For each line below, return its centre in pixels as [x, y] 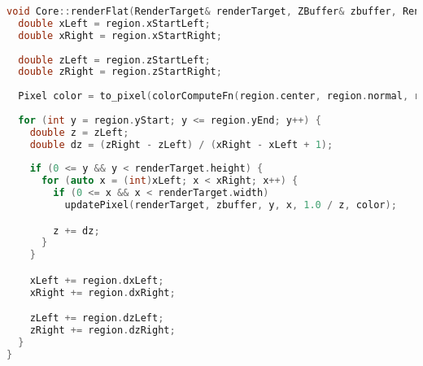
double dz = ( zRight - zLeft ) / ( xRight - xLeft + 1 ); [181, 144]
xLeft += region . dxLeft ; [97, 280]
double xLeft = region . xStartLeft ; [114, 23]
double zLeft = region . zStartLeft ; [114, 60]
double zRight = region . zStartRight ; [120, 72]
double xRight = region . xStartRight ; [120, 35]
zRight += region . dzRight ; [102, 331]
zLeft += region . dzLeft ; [97, 318]
